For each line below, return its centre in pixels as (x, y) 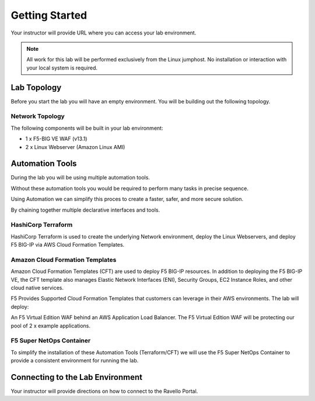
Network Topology (38, 116)
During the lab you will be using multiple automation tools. (80, 178)
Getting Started (49, 15)
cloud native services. (37, 288)
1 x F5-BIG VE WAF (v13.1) (56, 139)
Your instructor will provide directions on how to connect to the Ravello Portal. (104, 391)
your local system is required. (62, 68)
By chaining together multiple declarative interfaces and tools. (85, 210)
